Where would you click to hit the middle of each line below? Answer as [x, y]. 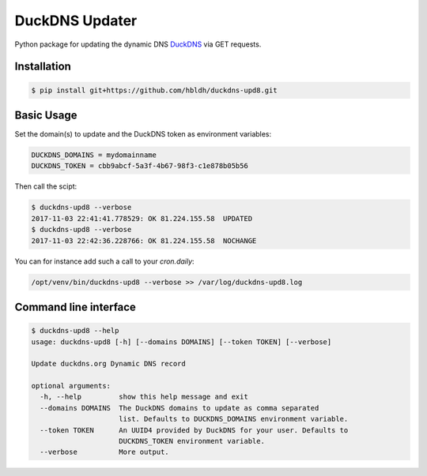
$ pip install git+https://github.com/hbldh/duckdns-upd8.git [154, 90]
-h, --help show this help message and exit [144, 397]
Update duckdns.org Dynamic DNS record [108, 364]
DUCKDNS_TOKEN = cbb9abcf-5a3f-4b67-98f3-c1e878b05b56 [140, 166]
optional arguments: [71, 386]
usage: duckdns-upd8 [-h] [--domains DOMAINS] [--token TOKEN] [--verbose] [181, 342]
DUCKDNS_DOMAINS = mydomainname [94, 155]
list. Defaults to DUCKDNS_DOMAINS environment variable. [234, 419]
